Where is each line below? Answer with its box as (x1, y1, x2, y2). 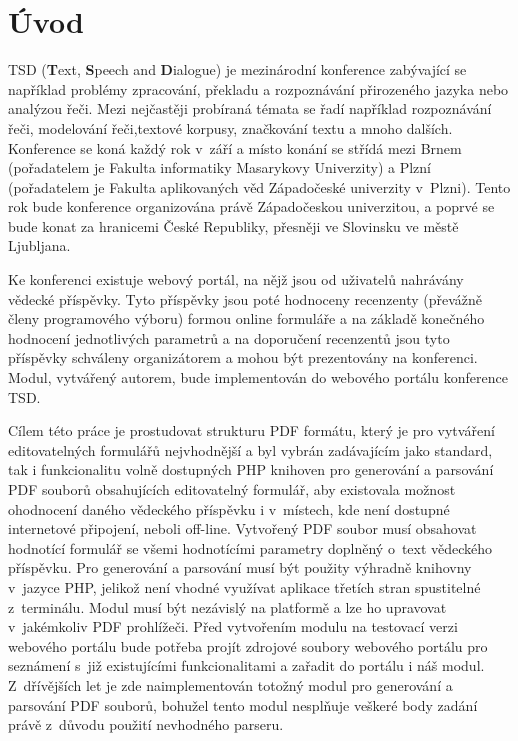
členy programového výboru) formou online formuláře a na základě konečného (8, 308, 485, 329)
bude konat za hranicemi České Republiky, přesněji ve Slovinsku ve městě (8, 215, 459, 236)
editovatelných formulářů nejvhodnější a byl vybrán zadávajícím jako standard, (8, 439, 493, 460)
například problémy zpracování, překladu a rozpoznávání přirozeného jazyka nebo (8, 78, 509, 99)
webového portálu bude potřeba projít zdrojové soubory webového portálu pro (8, 635, 488, 656)
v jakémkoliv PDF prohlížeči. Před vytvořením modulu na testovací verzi (8, 616, 458, 637)
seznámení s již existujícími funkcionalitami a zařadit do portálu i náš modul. (8, 655, 485, 676)
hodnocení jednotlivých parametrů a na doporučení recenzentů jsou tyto (8, 327, 450, 348)
